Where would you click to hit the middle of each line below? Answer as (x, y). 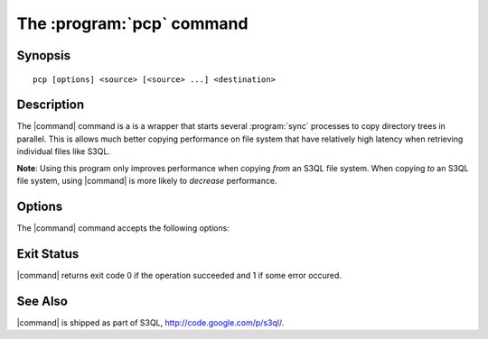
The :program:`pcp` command (132, 23)
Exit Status (48, 254)
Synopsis (44, 55)
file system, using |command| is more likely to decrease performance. (147, 181)
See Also (42, 301)
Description (51, 105)
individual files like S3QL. (63, 151)
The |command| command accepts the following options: (123, 228)
